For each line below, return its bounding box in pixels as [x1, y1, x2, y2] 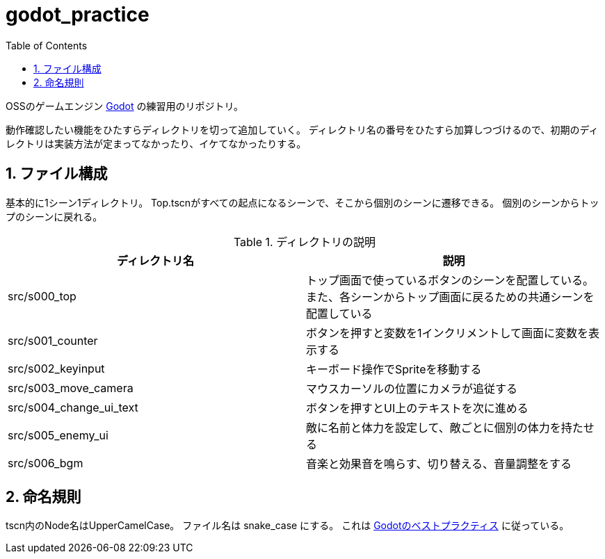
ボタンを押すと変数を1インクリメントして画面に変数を [306, 325, 589, 340]
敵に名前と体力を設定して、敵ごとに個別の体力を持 [306, 420, 572, 435]
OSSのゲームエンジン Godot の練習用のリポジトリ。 [6, 99, 243, 112]
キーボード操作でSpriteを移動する [306, 362, 482, 376]
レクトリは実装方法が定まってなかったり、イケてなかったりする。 [6, 137, 307, 149]
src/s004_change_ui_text [8, 400, 138, 414]
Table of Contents [6, 39, 88, 51]
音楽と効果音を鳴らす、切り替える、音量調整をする [306, 456, 572, 471]
